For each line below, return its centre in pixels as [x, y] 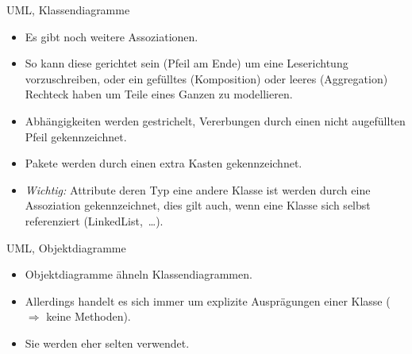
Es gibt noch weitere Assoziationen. [112, 36]
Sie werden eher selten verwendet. [107, 342]
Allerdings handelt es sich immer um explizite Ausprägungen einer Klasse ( [208, 300]
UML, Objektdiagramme [66, 247]
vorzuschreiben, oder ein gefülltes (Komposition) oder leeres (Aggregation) [206, 78]
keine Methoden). [89, 316]
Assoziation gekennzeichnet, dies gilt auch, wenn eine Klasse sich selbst [198, 205]
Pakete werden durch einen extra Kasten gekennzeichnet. [164, 163]
